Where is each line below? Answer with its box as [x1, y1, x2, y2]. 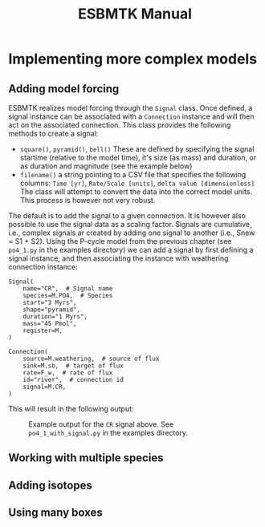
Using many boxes [8, 506, 103, 520]
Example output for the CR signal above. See [28, 420, 174, 429]
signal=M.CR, [22, 383, 67, 391]
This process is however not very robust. [19, 196, 156, 205]
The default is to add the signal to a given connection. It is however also [8, 211, 247, 221]
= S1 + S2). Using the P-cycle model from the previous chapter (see [8, 237, 232, 245]
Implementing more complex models [8, 50, 258, 68]
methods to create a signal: [8, 129, 99, 138]
